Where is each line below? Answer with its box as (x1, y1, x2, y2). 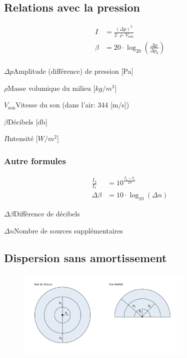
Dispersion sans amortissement (4, 250, 167, 265)
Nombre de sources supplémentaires (14, 225, 123, 235)
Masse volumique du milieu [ (7, 82, 95, 93)
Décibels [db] (7, 116, 47, 127)
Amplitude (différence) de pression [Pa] (13, 66, 133, 76)
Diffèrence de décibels (13, 208, 80, 219)
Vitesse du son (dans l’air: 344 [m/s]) (15, 99, 129, 110)
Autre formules (4, 154, 66, 167)
